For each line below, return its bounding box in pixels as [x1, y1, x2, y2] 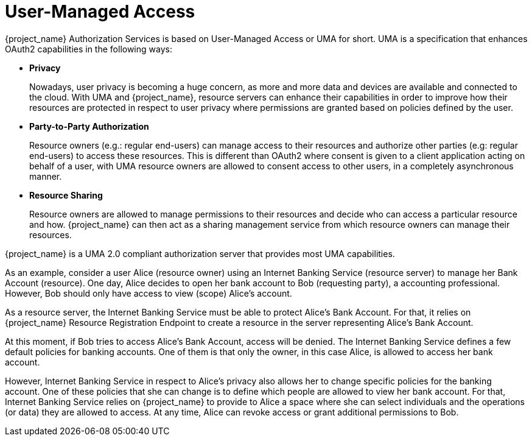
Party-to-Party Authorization [29, 121, 149, 132]
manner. [29, 171, 62, 182]
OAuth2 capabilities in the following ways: [5, 43, 172, 54]
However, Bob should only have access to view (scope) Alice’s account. [5, 288, 292, 298]
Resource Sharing [29, 189, 103, 200]
